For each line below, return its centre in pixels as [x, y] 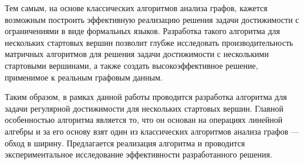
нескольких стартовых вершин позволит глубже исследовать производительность [149, 42]
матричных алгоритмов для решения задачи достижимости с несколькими [137, 54]
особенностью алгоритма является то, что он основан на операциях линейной [144, 120]
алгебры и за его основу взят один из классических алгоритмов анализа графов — [152, 131]
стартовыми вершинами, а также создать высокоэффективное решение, [131, 65]
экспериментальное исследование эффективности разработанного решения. [139, 154]
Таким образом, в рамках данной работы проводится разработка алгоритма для [146, 97]
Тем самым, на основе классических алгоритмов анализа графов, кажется [136, 8]
